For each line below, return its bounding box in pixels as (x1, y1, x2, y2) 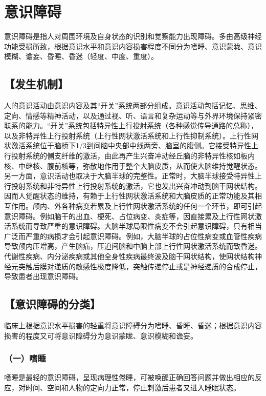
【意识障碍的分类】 (4, 296, 101, 312)
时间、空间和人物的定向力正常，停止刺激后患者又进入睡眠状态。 (25, 382, 240, 392)
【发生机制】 (4, 76, 69, 92)
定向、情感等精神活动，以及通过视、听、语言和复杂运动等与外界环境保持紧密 (4, 110, 262, 121)
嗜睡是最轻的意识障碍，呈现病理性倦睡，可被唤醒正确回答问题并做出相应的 (4, 372, 255, 383)
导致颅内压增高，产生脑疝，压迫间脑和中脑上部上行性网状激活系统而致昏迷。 (4, 241, 262, 251)
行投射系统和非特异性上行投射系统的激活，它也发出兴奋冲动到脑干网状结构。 (4, 180, 262, 191)
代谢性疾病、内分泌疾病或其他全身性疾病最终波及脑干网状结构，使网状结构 (4, 251, 255, 262)
